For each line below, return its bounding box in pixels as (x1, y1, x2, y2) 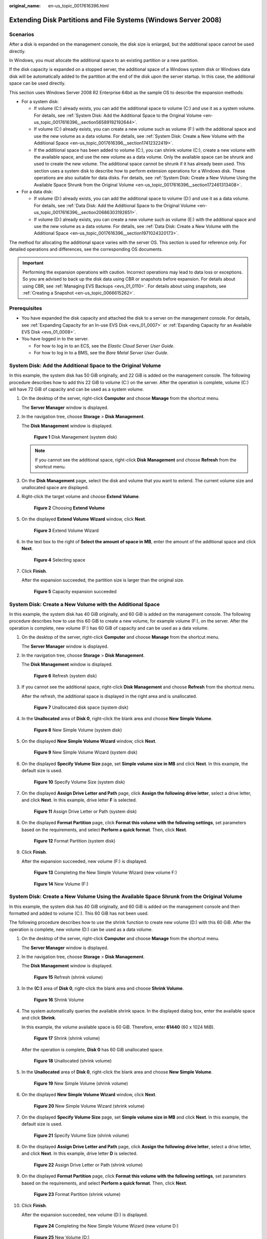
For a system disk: (21, 98, 59, 104)
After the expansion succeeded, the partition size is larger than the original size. (21, 577, 185, 583)
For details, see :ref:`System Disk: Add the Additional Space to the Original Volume (34, 112, 202, 118)
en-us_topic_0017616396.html (48, 3, 109, 8)
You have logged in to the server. (21, 336, 89, 342)
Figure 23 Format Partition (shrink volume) (34, 1191, 121, 1197)
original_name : (9, 3, 41, 8)
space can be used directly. (9, 80, 66, 86)
